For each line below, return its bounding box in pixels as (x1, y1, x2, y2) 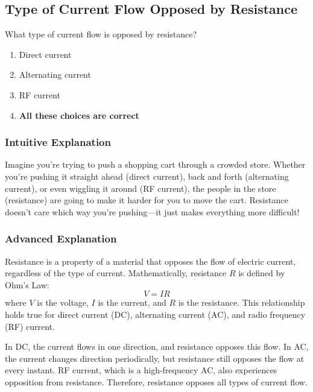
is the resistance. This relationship (178, 296, 305, 309)
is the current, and (98, 296, 166, 309)
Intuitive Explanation (5, 134, 111, 150)
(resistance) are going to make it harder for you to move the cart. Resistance (5, 194, 288, 206)
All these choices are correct (19, 109, 139, 121)
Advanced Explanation (5, 231, 117, 246)
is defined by (238, 267, 285, 279)
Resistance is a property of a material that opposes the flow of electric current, (5, 254, 296, 267)
